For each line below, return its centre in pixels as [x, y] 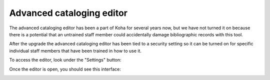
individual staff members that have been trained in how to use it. [75, 51]
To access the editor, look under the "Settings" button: [65, 60]
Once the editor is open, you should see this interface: [65, 69]
